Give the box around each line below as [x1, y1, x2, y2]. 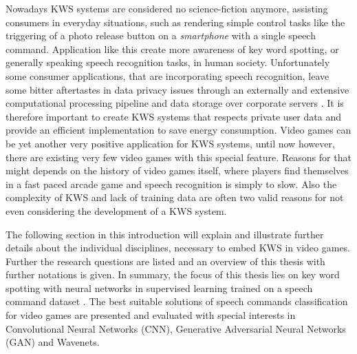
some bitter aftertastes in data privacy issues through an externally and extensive [6, 82, 349, 96]
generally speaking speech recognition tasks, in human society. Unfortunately [6, 55, 330, 70]
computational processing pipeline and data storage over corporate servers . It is [6, 96, 344, 110]
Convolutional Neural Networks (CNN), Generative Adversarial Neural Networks [6, 321, 346, 335]
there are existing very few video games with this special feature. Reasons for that [6, 149, 351, 164]
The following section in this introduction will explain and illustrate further [6, 227, 324, 241]
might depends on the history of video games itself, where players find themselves [6, 163, 349, 178]
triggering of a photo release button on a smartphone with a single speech [6, 28, 316, 43]
